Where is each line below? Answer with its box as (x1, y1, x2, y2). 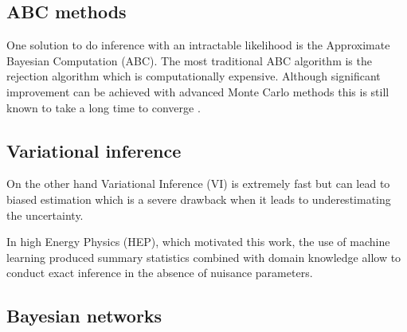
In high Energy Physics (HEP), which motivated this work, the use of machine (6, 233, 390, 250)
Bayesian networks (6, 303, 162, 328)
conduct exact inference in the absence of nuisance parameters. (6, 264, 313, 281)
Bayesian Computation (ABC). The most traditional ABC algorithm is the (6, 52, 372, 68)
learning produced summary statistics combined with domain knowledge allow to (6, 248, 401, 265)
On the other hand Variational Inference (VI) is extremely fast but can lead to (6, 175, 390, 192)
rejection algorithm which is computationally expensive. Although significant (6, 68, 381, 84)
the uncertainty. (6, 206, 84, 223)
